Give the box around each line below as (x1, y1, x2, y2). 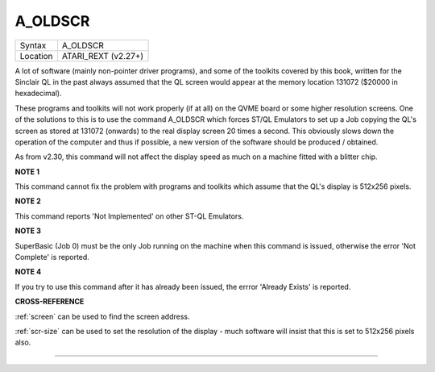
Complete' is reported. (14, 253, 90, 262)
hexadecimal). (14, 89, 62, 98)
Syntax (19, 40, 47, 51)
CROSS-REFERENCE (14, 297, 85, 307)
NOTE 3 (14, 226, 42, 236)
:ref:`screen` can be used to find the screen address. (14, 311, 190, 321)
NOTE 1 (14, 166, 40, 177)
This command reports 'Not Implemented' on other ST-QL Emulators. (14, 211, 244, 221)
